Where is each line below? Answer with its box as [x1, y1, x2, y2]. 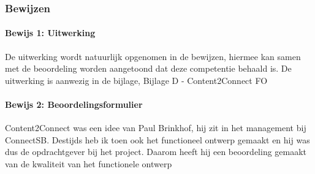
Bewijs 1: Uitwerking [5, 26, 96, 39]
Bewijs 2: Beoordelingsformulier [5, 98, 143, 111]
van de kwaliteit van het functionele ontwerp [5, 157, 172, 170]
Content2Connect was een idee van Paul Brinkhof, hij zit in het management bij [5, 121, 306, 134]
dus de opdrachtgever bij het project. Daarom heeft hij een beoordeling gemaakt [5, 145, 307, 158]
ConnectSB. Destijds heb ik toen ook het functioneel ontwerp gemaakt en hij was [5, 133, 310, 146]
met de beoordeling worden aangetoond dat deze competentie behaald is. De [5, 62, 292, 75]
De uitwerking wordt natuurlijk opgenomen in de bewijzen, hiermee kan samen [5, 50, 301, 62]
